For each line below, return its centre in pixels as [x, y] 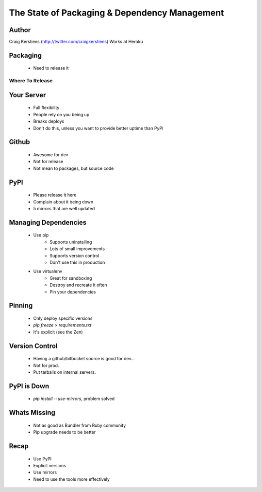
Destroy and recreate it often [78, 285]
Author [20, 30]
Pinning [21, 306]
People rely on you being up [61, 114]
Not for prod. [46, 365]
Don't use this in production [77, 262]
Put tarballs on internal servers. [65, 372]
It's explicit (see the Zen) [58, 332]
